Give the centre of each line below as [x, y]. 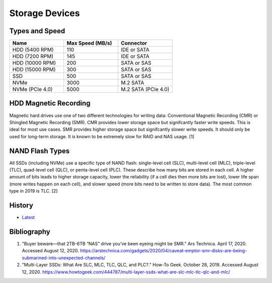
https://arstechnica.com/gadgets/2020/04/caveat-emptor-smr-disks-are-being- [163, 251]
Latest [28, 217]
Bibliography [30, 231]
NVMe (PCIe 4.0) [32, 89]
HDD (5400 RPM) [33, 50]
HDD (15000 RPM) [34, 69]
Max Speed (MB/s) [89, 43]
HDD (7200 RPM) [33, 56]
